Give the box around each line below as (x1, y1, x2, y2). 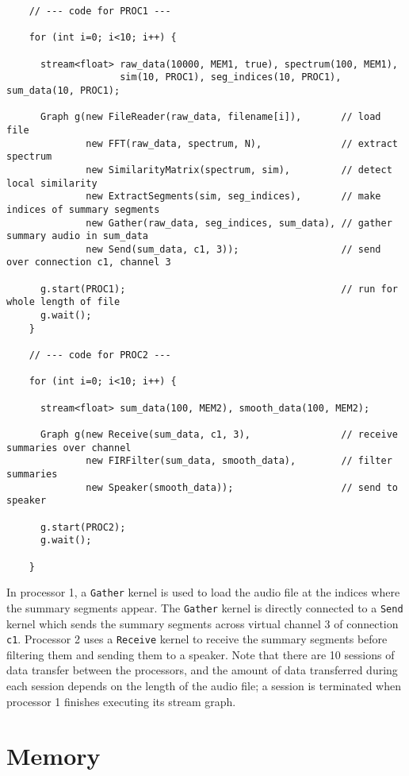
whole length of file (6, 296, 120, 308)
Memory (6, 739, 101, 772)
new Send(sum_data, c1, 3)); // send (86, 243, 381, 255)
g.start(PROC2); (40, 521, 126, 533)
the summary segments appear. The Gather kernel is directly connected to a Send (6, 599, 403, 616)
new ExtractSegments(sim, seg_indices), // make (86, 191, 381, 203)
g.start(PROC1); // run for (40, 283, 398, 295)
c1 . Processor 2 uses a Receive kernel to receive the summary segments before (6, 631, 388, 647)
